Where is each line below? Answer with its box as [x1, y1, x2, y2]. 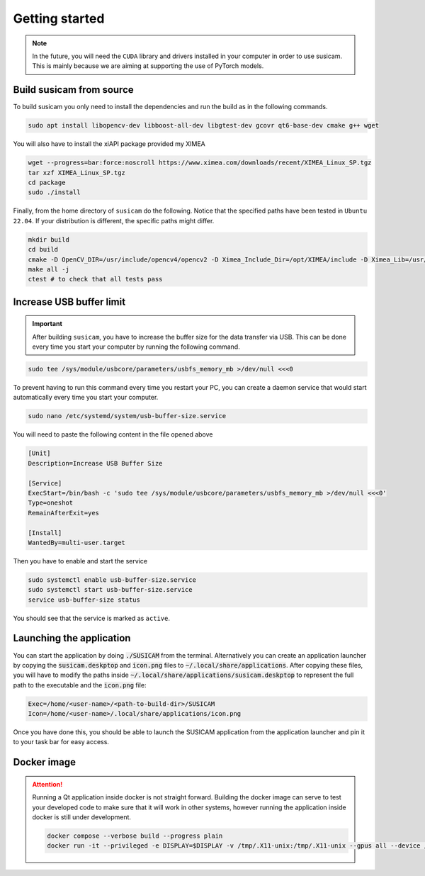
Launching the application [13, 632, 131, 644]
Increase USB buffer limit [13, 296, 126, 308]
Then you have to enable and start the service [13, 556, 148, 565]
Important [32, 320, 63, 328]
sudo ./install [28, 189, 81, 196]
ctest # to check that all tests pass [28, 275, 163, 283]
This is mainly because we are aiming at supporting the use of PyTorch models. [32, 62, 264, 70]
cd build [28, 245, 59, 254]
